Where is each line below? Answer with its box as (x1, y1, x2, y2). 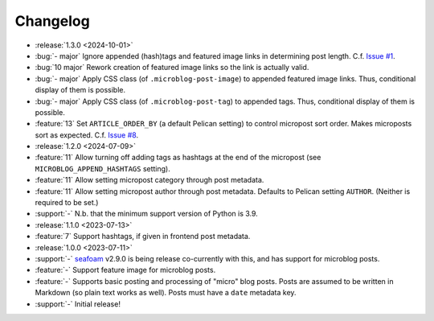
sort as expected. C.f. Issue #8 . (35, 130, 139, 140)
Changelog (14, 12, 90, 30)
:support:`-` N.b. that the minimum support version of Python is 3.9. (35, 209, 259, 219)
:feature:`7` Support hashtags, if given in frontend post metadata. (35, 232, 251, 241)
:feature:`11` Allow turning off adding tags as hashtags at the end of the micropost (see (35, 153, 321, 163)
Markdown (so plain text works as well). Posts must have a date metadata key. (35, 288, 297, 298)
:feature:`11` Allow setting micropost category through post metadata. (35, 175, 264, 185)
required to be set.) (35, 198, 99, 208)
